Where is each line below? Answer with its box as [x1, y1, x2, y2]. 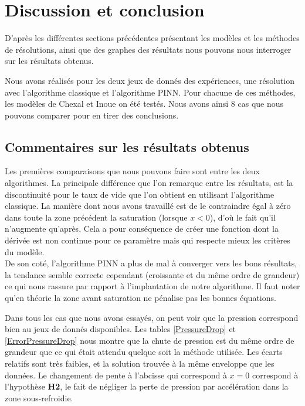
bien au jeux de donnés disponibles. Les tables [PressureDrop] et [5, 323, 236, 335]
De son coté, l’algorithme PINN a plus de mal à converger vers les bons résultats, [5, 257, 297, 269]
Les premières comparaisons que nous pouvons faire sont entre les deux [5, 165, 260, 177]
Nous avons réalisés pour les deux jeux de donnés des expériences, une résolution [5, 74, 294, 86]
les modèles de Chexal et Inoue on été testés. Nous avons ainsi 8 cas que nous [5, 97, 284, 110]
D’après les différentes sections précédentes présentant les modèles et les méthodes [5, 32, 300, 44]
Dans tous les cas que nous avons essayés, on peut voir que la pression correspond [5, 311, 299, 323]
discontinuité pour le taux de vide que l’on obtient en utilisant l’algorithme [5, 188, 274, 200]
